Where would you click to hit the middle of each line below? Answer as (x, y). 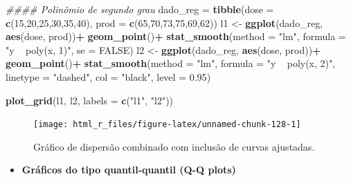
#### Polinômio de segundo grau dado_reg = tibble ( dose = (140, 9)
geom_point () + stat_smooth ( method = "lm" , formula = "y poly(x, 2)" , (171, 63)
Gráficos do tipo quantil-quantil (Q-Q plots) (129, 170)
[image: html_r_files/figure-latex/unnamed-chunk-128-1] (167, 125)
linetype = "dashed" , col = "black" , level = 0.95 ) (108, 76)
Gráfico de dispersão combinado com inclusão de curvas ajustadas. (174, 146)
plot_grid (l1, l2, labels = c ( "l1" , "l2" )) (90, 100)
